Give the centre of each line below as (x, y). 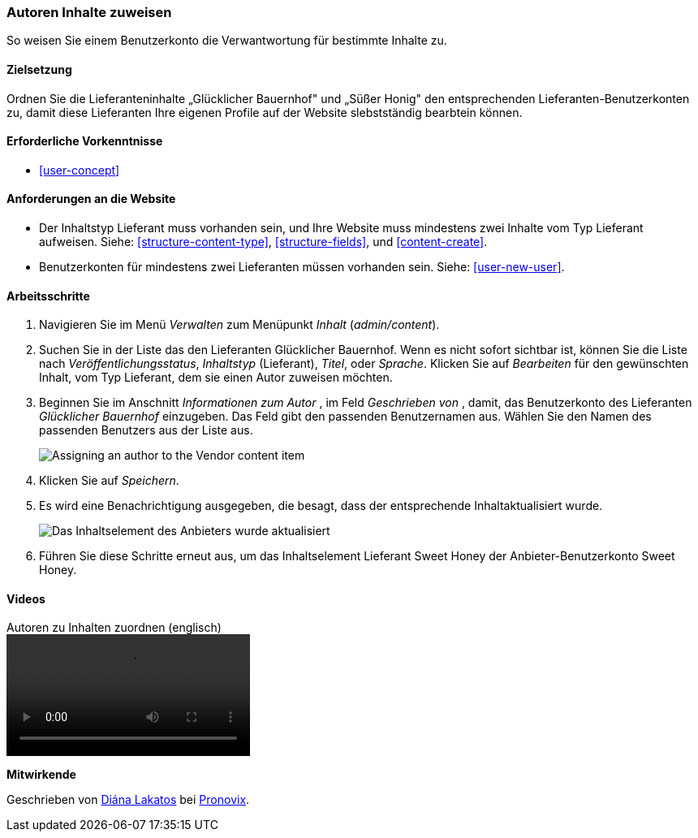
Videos (26, 598)
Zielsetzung (39, 69)
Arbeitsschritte (48, 296)
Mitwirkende (41, 775)
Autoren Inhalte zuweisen (89, 12)
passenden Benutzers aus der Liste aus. (146, 430)
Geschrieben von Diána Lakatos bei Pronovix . (128, 800)
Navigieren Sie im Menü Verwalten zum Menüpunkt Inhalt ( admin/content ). (239, 325)
